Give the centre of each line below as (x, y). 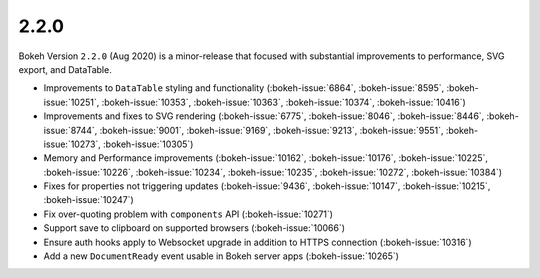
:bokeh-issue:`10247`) (88, 200)
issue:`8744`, (70, 130)
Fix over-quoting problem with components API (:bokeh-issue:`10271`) (188, 214)
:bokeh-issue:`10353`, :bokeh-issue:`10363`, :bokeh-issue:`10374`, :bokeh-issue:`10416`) (284, 102)
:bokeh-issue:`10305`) (148, 144)
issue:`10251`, (71, 102)
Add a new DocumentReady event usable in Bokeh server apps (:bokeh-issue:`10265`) (221, 256)
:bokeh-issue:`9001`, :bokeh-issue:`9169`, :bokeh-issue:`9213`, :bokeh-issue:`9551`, (271, 130)
